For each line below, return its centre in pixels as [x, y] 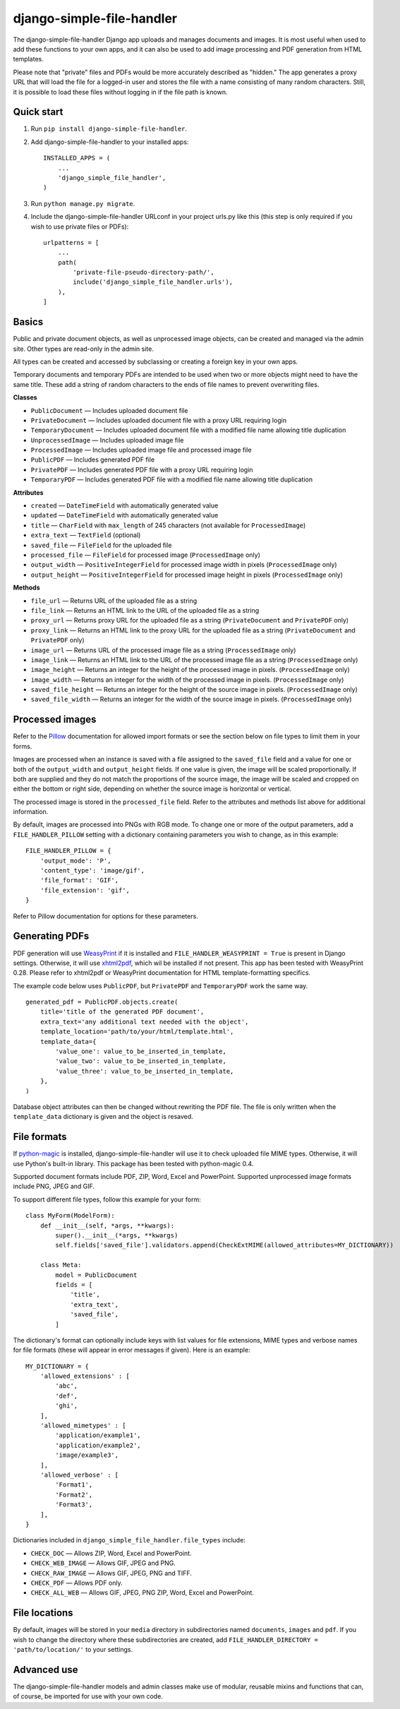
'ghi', [67, 1406]
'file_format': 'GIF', [79, 880]
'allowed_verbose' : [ [79, 1475]
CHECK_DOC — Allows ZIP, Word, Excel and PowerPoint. [111, 1553]
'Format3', [74, 1505]
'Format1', [74, 1485]
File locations [43, 1613]
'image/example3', [87, 1455]
